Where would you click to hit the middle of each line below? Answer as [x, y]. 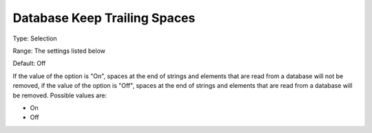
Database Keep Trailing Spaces [104, 18]
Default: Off [29, 63]
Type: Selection [35, 38]
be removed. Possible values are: [60, 95]
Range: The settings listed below [59, 51]
